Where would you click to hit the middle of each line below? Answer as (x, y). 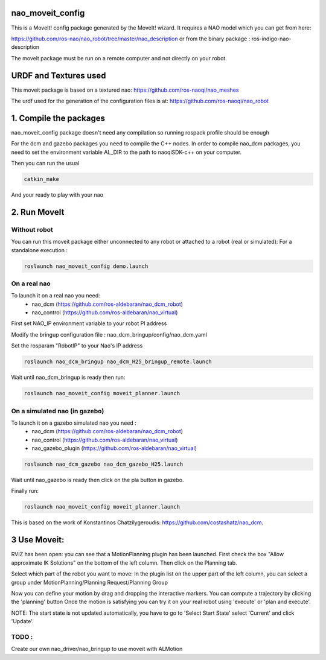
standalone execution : (39, 250)
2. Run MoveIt (38, 212)
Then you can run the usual (45, 163)
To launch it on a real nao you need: (56, 296)
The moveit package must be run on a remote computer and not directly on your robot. (119, 58)
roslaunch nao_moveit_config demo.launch (86, 266)
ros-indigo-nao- (271, 39)
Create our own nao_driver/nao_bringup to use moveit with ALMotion (97, 649)
